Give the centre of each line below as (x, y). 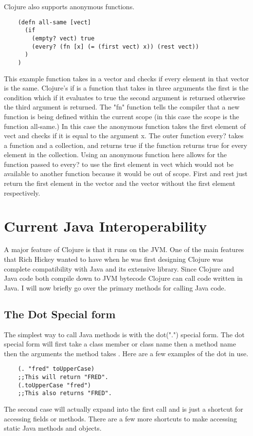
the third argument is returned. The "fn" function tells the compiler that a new (122, 107)
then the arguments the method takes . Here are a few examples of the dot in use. (126, 353)
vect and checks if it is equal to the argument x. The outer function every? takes (124, 136)
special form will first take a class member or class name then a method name (120, 344)
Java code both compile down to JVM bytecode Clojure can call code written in (123, 278)
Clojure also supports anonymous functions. (69, 6)
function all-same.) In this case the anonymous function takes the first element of (125, 126)
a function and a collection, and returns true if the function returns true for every (126, 145)
